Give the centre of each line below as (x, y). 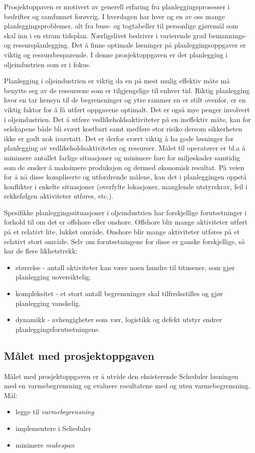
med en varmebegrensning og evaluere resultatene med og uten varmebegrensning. (127, 386)
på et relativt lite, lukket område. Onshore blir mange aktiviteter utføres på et (122, 232)
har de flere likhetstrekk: (41, 251)
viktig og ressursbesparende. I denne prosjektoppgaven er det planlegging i (116, 54)
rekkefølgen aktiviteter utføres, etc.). (59, 196)
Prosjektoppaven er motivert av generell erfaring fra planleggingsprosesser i (117, 6)
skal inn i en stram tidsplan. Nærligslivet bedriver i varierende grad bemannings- (125, 35)
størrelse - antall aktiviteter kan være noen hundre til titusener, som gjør (125, 267)
